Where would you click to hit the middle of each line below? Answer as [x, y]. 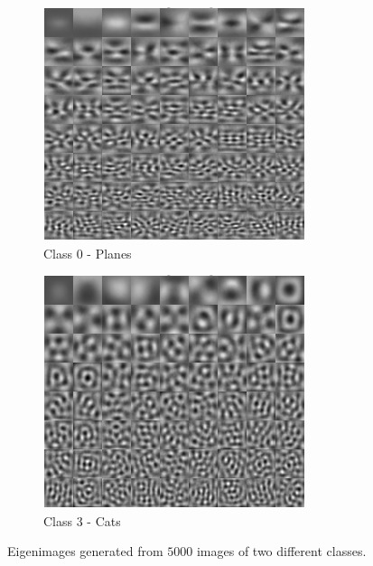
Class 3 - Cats [82, 520]
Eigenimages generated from [85, 551]
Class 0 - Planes [88, 253]
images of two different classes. [281, 551]
